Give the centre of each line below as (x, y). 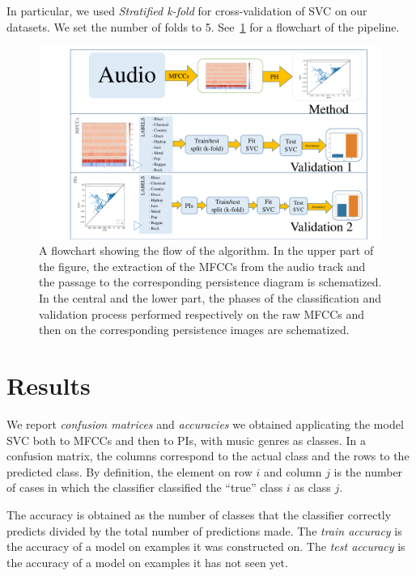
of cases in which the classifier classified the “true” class (145, 487)
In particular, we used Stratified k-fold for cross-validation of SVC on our (187, 11)
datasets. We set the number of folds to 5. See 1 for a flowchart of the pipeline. (203, 26)
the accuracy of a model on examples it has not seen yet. (147, 562)
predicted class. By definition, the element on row (129, 471)
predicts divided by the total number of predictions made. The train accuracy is (204, 530)
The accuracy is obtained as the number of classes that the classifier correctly (199, 514)
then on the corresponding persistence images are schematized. (194, 330)
